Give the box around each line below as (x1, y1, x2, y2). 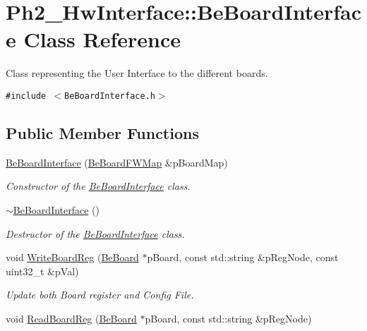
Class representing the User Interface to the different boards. (6, 66, 268, 80)
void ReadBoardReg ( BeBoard (6, 311, 137, 325)
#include (6, 90, 47, 101)
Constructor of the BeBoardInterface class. (6, 179, 191, 193)
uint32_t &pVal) (6, 263, 79, 278)
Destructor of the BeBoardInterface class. (6, 226, 185, 241)
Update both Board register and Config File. (6, 287, 194, 302)
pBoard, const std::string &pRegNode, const (147, 250, 339, 265)
